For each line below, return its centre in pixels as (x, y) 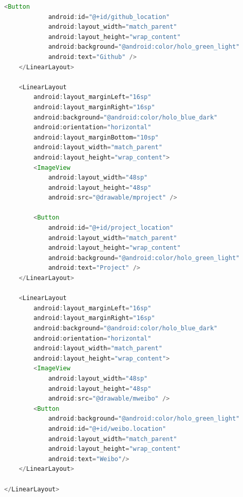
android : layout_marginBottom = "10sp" (96, 137)
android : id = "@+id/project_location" (111, 228)
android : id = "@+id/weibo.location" (107, 429)
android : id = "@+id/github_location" (109, 17)
